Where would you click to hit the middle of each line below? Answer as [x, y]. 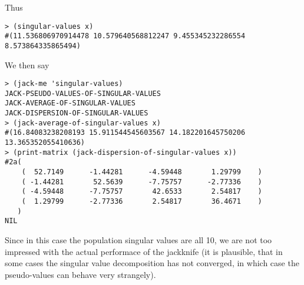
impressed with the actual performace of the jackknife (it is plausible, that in [144, 251]
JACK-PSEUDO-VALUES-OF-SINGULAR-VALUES [83, 93]
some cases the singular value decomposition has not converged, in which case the [152, 263]
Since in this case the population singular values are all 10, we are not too [138, 240]
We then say [27, 64]
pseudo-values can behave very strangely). [80, 274]
